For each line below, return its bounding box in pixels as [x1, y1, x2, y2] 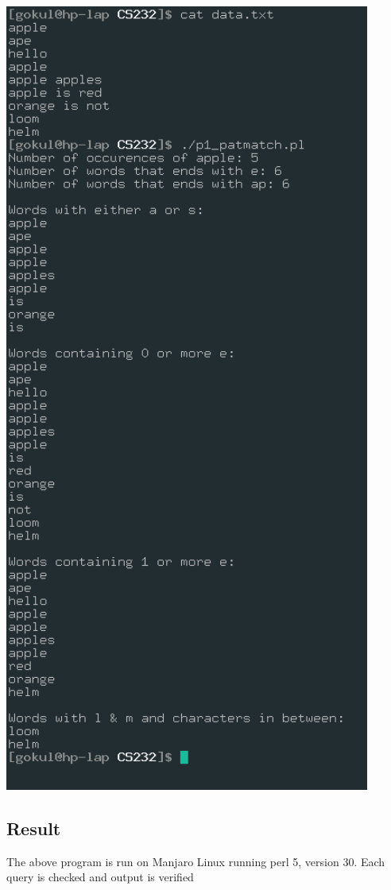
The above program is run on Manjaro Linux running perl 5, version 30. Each [6, 853, 385, 869]
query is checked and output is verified [6, 869, 194, 885]
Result [6, 815, 61, 840]
